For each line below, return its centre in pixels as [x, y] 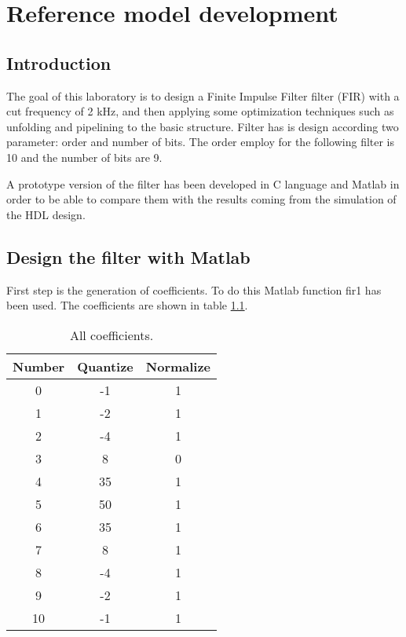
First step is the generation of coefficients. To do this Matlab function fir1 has [194, 289]
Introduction [59, 62]
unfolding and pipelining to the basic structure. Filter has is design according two [203, 126]
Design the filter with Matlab [128, 256]
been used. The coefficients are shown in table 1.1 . [127, 305]
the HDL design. [46, 214]
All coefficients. [112, 335]
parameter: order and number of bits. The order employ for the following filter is [201, 142]
